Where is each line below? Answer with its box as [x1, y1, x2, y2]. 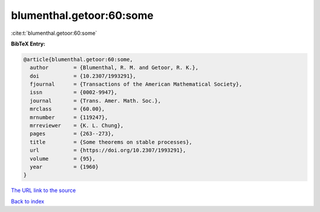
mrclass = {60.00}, [30, 106, 105, 112]
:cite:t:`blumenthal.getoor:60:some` [11, 30, 97, 37]
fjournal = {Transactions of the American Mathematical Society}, [30, 81, 242, 88]
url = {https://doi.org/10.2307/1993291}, [30, 147, 186, 154]
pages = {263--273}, [30, 131, 115, 137]
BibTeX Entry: [11, 40, 46, 47]
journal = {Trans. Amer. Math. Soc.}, [30, 97, 161, 104]
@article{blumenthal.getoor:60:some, [23, 56, 133, 63]
